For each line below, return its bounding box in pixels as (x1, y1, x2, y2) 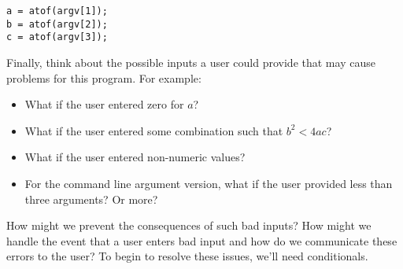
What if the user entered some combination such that (24, 122, 283, 138)
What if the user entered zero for (24, 96, 184, 112)
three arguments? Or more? (24, 190, 158, 207)
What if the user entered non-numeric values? (24, 149, 246, 165)
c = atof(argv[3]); (6, 31, 108, 43)
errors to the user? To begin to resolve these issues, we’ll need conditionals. (6, 248, 368, 264)
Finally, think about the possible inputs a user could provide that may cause (6, 53, 375, 70)
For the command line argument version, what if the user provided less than (24, 175, 393, 191)
